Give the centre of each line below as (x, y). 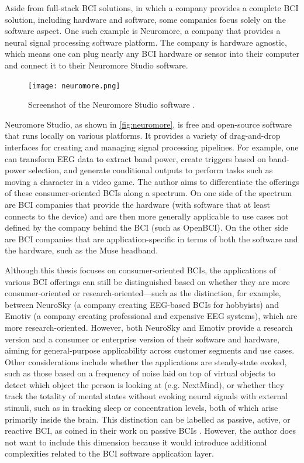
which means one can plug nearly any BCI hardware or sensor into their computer (152, 54)
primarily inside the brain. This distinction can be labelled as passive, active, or (148, 419)
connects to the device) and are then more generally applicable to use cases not (147, 216)
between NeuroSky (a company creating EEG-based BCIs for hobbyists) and (142, 304)
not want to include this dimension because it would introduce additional (136, 442)
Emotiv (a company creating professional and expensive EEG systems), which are (151, 316)
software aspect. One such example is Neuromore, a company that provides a (143, 31)
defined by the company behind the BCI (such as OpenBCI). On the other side (146, 227)
